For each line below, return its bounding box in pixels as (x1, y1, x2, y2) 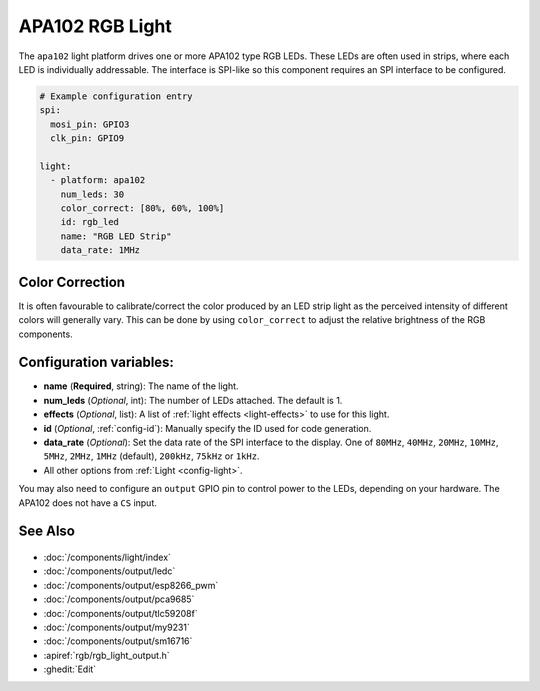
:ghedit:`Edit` (43, 663, 97, 675)
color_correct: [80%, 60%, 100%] (60, 203, 225, 214)
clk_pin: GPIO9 (50, 133, 125, 144)
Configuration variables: (18, 354, 175, 371)
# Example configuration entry (39, 90, 194, 102)
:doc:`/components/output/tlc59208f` (43, 607, 199, 619)
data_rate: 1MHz (60, 245, 140, 256)
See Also (18, 523, 75, 540)
